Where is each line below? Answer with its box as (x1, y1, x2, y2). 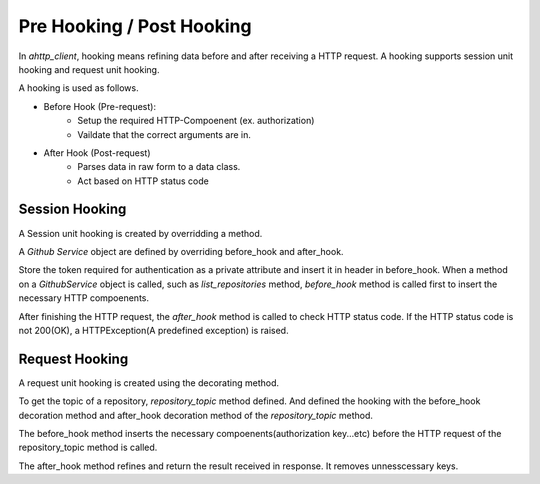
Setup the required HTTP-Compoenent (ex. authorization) (77, 115, 315, 127)
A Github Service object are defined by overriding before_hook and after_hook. (18, 245, 344, 257)
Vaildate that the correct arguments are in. (77, 128, 252, 140)
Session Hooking (18, 201, 127, 218)
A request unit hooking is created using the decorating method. (18, 376, 280, 389)
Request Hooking (18, 350, 129, 367)
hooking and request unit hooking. (18, 63, 160, 75)
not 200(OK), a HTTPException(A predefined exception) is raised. (18, 324, 289, 336)
